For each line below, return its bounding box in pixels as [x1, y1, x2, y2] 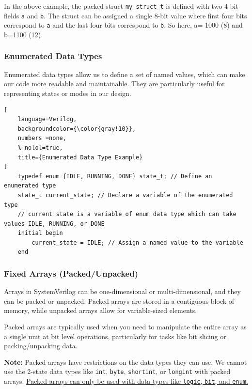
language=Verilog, [17, 116, 77, 123]
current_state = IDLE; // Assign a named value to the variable [31, 239, 243, 246]
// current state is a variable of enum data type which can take [17, 211, 236, 218]
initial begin [17, 230, 63, 237]
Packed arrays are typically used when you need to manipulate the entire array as [4, 322, 247, 332]
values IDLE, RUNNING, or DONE [4, 220, 105, 227]
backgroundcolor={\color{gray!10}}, [17, 125, 136, 132]
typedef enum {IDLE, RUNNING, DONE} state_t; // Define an [17, 172, 212, 180]
